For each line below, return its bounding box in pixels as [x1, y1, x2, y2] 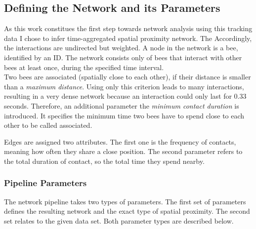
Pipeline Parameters [4, 177, 87, 189]
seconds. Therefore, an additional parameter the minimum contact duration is [4, 100, 239, 111]
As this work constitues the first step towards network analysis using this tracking [4, 23, 253, 34]
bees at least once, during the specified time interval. [4, 62, 164, 72]
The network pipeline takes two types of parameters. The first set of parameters [4, 196, 246, 206]
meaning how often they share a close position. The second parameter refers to [4, 146, 243, 156]
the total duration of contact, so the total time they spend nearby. [4, 155, 205, 166]
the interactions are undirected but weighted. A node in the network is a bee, [4, 42, 238, 53]
